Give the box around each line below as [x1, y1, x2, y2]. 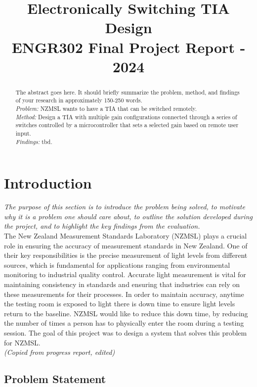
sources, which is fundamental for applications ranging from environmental [4, 259, 230, 270]
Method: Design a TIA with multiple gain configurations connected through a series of [15, 112, 237, 121]
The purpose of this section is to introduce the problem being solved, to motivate [4, 201, 245, 212]
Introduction [4, 173, 92, 193]
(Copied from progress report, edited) [4, 347, 115, 357]
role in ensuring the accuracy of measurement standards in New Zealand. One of [4, 240, 248, 250]
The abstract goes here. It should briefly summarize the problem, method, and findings [15, 88, 240, 96]
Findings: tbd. [15, 137, 52, 145]
